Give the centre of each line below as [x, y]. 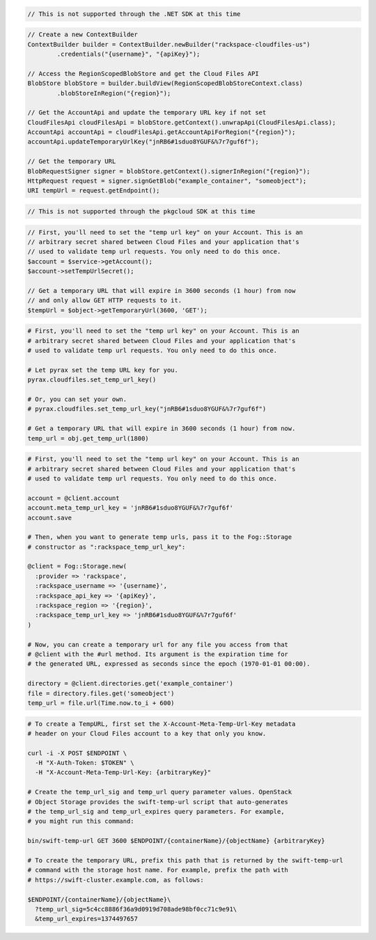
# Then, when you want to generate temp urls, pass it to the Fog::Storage [160, 537]
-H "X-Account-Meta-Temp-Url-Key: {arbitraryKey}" [123, 773]
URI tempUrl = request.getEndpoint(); [94, 191]
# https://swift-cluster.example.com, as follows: [116, 880]
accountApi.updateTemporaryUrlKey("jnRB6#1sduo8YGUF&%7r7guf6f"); [143, 142]
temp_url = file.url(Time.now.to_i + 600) [101, 703]
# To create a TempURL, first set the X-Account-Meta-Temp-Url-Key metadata [162, 724]
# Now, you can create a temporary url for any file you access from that [158, 644]
